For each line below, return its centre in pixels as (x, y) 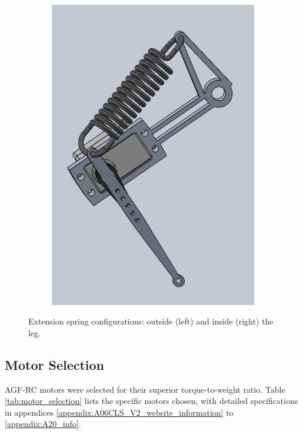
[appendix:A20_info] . (43, 424)
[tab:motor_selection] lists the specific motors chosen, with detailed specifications (151, 401)
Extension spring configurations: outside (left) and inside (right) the (151, 321)
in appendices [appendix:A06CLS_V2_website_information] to (119, 412)
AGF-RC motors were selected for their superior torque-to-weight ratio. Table (145, 389)
